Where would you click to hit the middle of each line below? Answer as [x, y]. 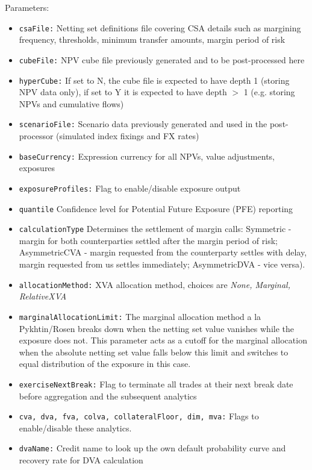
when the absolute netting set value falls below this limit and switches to [154, 352]
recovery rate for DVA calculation [81, 460]
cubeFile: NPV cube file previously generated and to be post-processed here [162, 59]
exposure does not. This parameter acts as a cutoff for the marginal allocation [163, 340]
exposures [37, 168]
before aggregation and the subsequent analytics [108, 396]
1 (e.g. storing [269, 92]
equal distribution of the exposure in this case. [105, 364]
